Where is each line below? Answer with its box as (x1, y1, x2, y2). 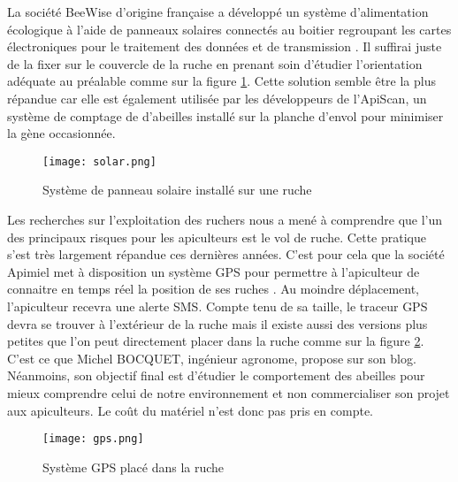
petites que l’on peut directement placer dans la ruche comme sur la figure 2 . (7, 332, 424, 350)
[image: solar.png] (42, 155, 156, 168)
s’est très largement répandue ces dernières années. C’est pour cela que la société (7, 245, 445, 264)
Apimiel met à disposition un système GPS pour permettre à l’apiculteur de (7, 262, 420, 280)
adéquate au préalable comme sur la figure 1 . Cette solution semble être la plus (7, 72, 436, 90)
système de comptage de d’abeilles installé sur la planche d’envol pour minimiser (7, 106, 444, 125)
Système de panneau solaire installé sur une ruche (42, 180, 312, 199)
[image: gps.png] (42, 432, 144, 446)
